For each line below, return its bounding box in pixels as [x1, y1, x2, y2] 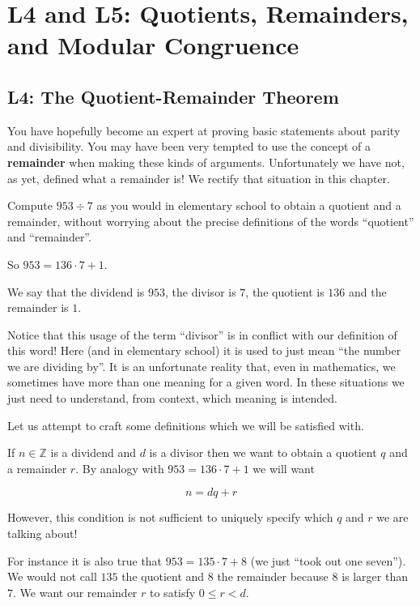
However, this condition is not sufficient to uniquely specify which [7, 509, 333, 526]
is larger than [342, 568, 408, 585]
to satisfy [150, 583, 196, 600]
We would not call [7, 568, 97, 585]
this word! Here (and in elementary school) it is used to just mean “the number [7, 342, 401, 359]
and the [348, 283, 387, 300]
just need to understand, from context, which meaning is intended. [7, 390, 337, 407]
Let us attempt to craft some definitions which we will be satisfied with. [7, 416, 364, 433]
